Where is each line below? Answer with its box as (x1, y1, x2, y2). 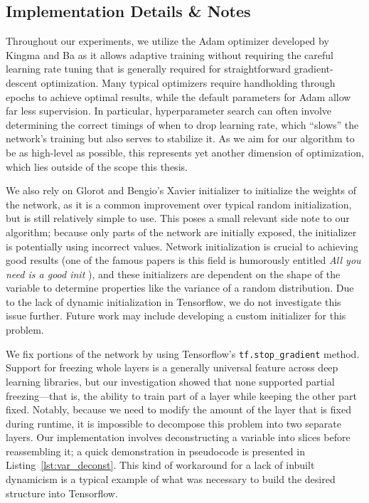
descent (6, 75, 38, 90)
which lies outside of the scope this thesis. (6, 159, 188, 174)
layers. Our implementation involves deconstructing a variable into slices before (6, 430, 351, 445)
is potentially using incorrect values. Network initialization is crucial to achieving (6, 238, 358, 253)
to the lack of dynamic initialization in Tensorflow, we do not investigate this (6, 294, 341, 309)
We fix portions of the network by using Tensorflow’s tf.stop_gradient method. (6, 346, 360, 361)
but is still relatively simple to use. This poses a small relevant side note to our (6, 211, 350, 226)
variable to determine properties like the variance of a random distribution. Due (6, 280, 354, 295)
